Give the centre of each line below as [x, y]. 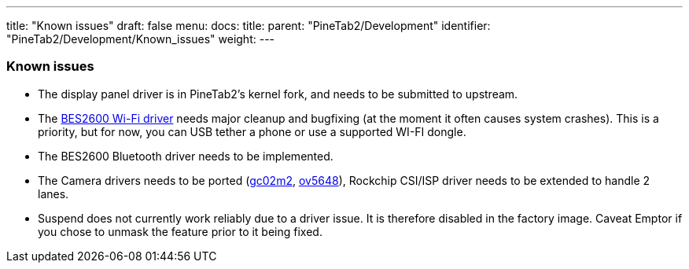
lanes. [53, 193]
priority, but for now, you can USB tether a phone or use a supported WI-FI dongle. [252, 131]
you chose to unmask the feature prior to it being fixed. [180, 231]
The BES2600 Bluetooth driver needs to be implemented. [186, 156]
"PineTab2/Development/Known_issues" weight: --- [141, 39]
